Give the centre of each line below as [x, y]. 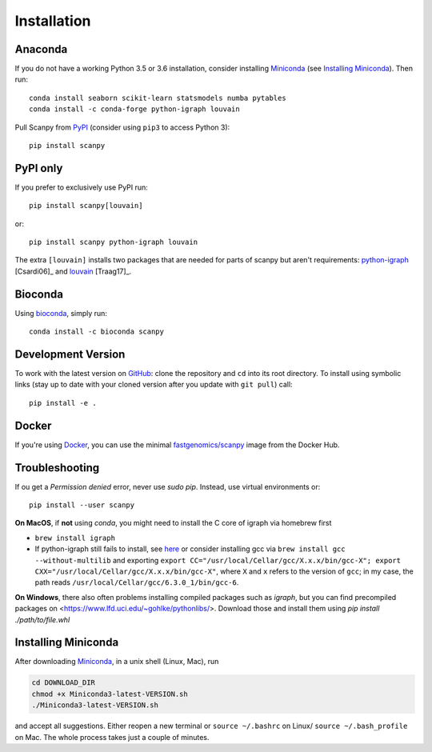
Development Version [70, 354]
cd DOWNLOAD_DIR [64, 683]
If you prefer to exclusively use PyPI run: [81, 187]
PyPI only [39, 168]
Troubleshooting [57, 468]
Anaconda [41, 49]
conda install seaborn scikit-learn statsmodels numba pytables [158, 98]
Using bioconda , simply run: [61, 313]
